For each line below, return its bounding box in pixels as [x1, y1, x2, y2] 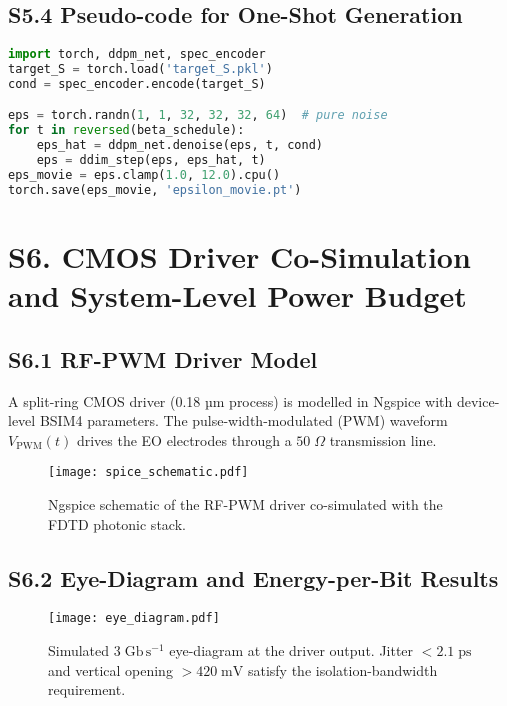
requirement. [48, 679, 126, 700]
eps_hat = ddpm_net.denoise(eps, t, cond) [36, 138, 323, 153]
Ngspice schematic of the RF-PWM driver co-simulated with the [48, 493, 443, 514]
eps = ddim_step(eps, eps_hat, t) [36, 153, 266, 168]
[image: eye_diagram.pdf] [48, 611, 220, 626]
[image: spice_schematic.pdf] [48, 465, 249, 480]
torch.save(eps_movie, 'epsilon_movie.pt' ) [8, 182, 302, 197]
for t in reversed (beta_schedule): [8, 123, 245, 138]
